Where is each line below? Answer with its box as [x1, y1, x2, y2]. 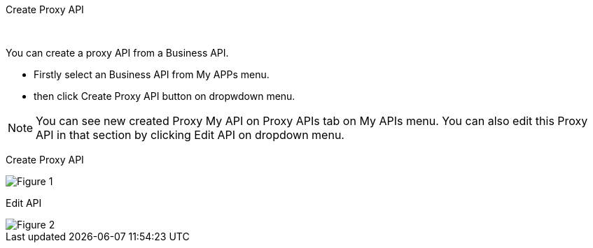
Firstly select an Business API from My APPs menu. [34, 68, 270, 80]
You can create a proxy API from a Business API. [6, 47, 229, 59]
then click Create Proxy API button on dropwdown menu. [34, 90, 295, 102]
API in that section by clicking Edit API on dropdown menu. [36, 128, 344, 142]
